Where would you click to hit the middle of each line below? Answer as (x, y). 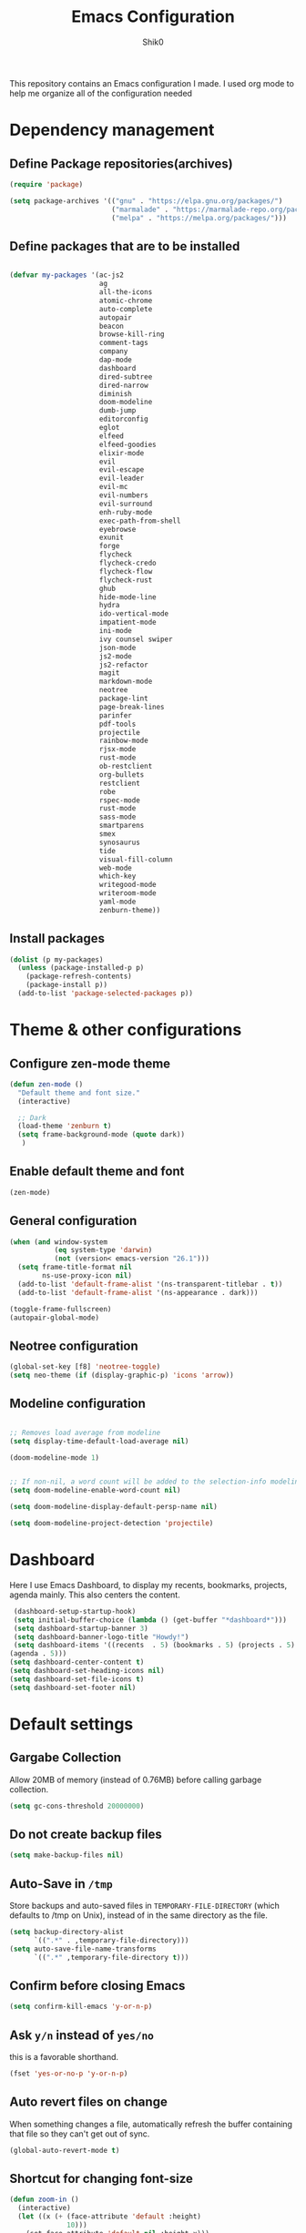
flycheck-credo (127, 563)
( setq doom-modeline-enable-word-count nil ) (95, 1491)
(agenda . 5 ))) (38, 1654)
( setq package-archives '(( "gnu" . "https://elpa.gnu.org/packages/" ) (146, 201)
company (113, 352)
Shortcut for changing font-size (102, 2178)
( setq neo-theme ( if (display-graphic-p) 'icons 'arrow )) (122, 1376)
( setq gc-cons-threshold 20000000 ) (77, 1806)
